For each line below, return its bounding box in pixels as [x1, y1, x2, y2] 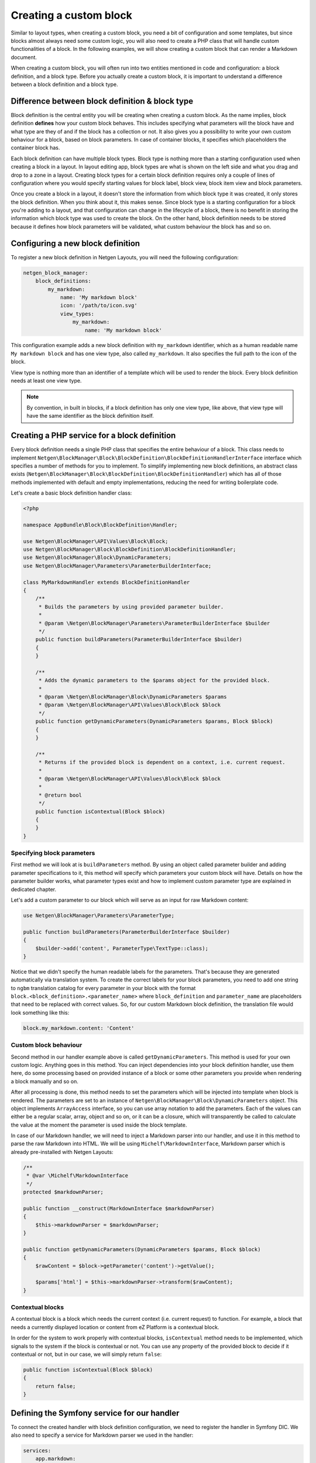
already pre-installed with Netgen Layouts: [11, 1148, 114, 1155]
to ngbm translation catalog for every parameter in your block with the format [11, 984, 196, 991]
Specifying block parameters [11, 849, 95, 857]
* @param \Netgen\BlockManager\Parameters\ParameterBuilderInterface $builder [38, 620, 270, 626]
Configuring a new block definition [11, 238, 140, 248]
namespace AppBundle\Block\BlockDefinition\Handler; [23, 521, 178, 528]
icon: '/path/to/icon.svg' [60, 302, 138, 309]
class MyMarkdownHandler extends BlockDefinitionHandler [23, 579, 190, 585]
